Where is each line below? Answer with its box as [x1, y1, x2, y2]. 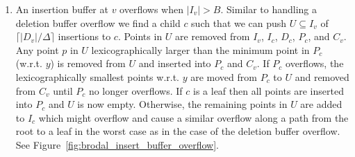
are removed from [175, 29, 250, 44]
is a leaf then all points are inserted [193, 83, 344, 98]
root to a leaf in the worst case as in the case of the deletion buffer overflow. [15, 124, 340, 138]
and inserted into [138, 56, 211, 71]
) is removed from [50, 56, 126, 71]
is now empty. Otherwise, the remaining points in [77, 97, 288, 111]
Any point [15, 42, 59, 57]
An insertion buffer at [15, 2, 108, 16]
